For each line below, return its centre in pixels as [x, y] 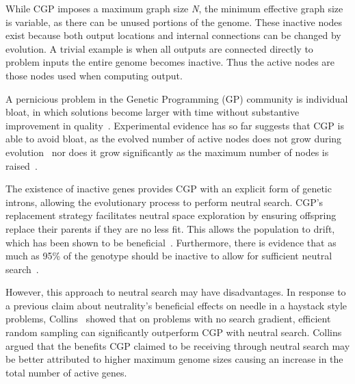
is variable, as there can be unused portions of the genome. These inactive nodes [174, 22]
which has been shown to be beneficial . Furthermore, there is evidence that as [171, 242]
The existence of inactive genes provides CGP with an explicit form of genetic [169, 189]
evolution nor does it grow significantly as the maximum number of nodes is [167, 152]
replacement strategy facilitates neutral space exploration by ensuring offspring [171, 215]
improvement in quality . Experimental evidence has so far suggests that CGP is [175, 125]
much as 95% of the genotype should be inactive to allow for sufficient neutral [169, 256]
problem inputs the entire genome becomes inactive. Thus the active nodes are [170, 62]
